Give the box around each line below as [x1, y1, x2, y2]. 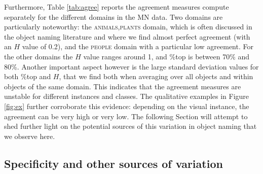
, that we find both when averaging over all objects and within [59, 71, 253, 82]
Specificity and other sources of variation [4, 155, 223, 171]
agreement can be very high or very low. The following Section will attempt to [4, 111, 248, 121]
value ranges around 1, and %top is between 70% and [83, 51, 250, 61]
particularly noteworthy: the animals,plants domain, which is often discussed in [4, 21, 252, 32]
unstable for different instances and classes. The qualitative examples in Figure [4, 91, 249, 101]
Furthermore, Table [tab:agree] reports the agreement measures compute [4, 2, 229, 12]
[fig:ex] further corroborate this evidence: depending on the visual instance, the [4, 100, 249, 111]
